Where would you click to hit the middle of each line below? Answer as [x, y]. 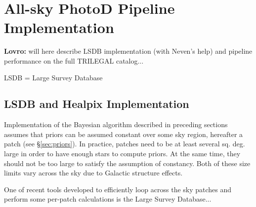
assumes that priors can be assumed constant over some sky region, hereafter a [124, 134]
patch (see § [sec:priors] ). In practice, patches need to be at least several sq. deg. [125, 144]
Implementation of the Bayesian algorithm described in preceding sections [116, 124]
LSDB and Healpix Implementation [97, 104]
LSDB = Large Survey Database [53, 77]
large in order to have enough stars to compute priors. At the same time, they [122, 154]
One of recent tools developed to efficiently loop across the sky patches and [118, 189]
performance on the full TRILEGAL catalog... [74, 60]
